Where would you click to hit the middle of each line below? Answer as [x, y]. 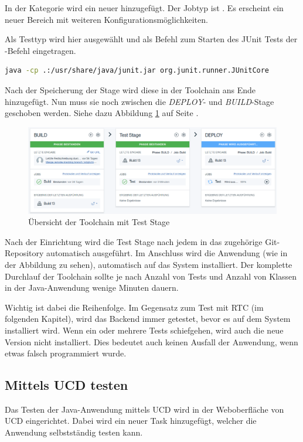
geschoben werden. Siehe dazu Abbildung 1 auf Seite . [102, 113]
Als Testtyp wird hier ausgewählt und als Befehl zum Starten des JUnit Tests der [151, 39]
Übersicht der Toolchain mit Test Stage [99, 222]
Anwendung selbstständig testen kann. [74, 432]
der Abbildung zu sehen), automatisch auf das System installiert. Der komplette [149, 264]
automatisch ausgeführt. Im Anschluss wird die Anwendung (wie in [167, 253]
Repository [24, 253]
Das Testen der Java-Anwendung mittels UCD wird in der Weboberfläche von [144, 409]
